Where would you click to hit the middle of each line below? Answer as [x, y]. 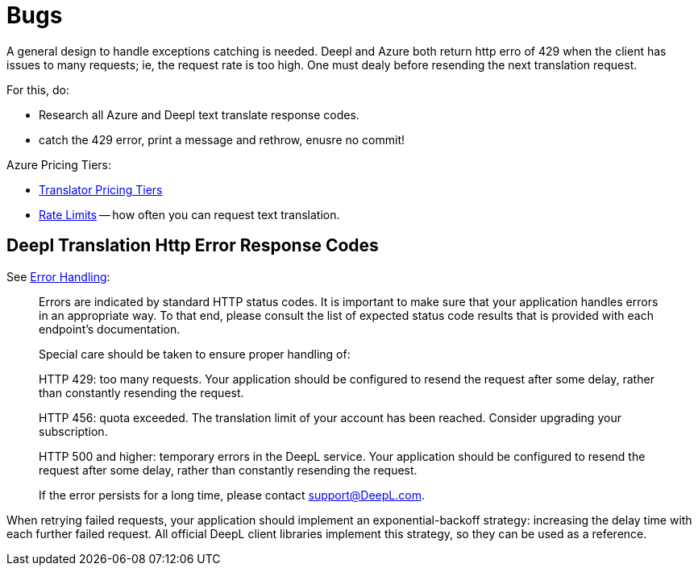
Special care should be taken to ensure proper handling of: [195, 354]
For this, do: [38, 89]
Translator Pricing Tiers [101, 189]
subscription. [73, 431]
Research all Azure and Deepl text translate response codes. [199, 114]
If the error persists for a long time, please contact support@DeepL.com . [232, 495]
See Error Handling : [58, 276]
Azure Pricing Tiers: [59, 164]
